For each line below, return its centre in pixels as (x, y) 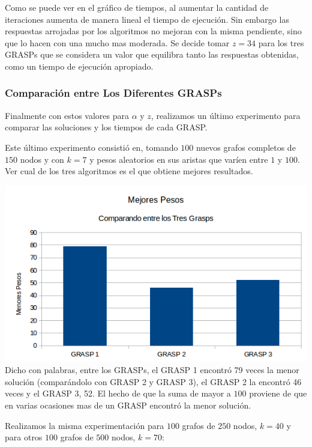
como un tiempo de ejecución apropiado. (79, 66)
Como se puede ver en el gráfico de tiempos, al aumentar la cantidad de (137, 7)
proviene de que (278, 393)
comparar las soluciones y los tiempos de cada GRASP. (106, 127)
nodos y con (42, 159)
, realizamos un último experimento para (226, 115)
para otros (24, 437)
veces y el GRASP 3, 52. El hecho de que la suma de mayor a (118, 393)
